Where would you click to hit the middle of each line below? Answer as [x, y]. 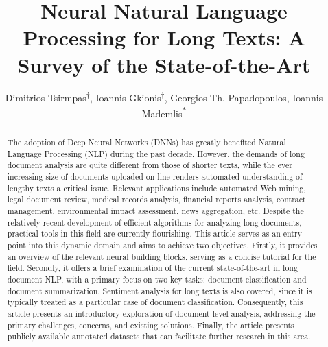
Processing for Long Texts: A [164, 37]
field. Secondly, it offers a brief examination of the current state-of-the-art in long [152, 268]
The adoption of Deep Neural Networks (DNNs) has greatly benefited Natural [147, 142]
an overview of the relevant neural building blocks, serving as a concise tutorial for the [162, 256]
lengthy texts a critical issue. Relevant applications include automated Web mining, [156, 188]
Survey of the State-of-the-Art [164, 64]
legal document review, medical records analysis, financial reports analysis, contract [156, 199]
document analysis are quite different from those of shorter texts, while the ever [150, 165]
